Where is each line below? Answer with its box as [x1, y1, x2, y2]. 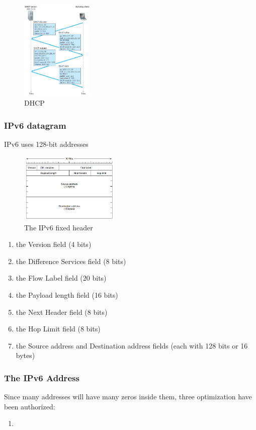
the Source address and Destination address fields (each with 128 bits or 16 [16, 340, 248, 351]
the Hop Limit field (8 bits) [16, 323, 101, 334]
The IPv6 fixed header [24, 222, 93, 232]
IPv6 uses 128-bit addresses [4, 139, 89, 149]
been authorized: [4, 401, 55, 411]
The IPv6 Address [4, 371, 79, 384]
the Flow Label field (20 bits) [16, 273, 107, 283]
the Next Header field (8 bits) [16, 306, 108, 317]
